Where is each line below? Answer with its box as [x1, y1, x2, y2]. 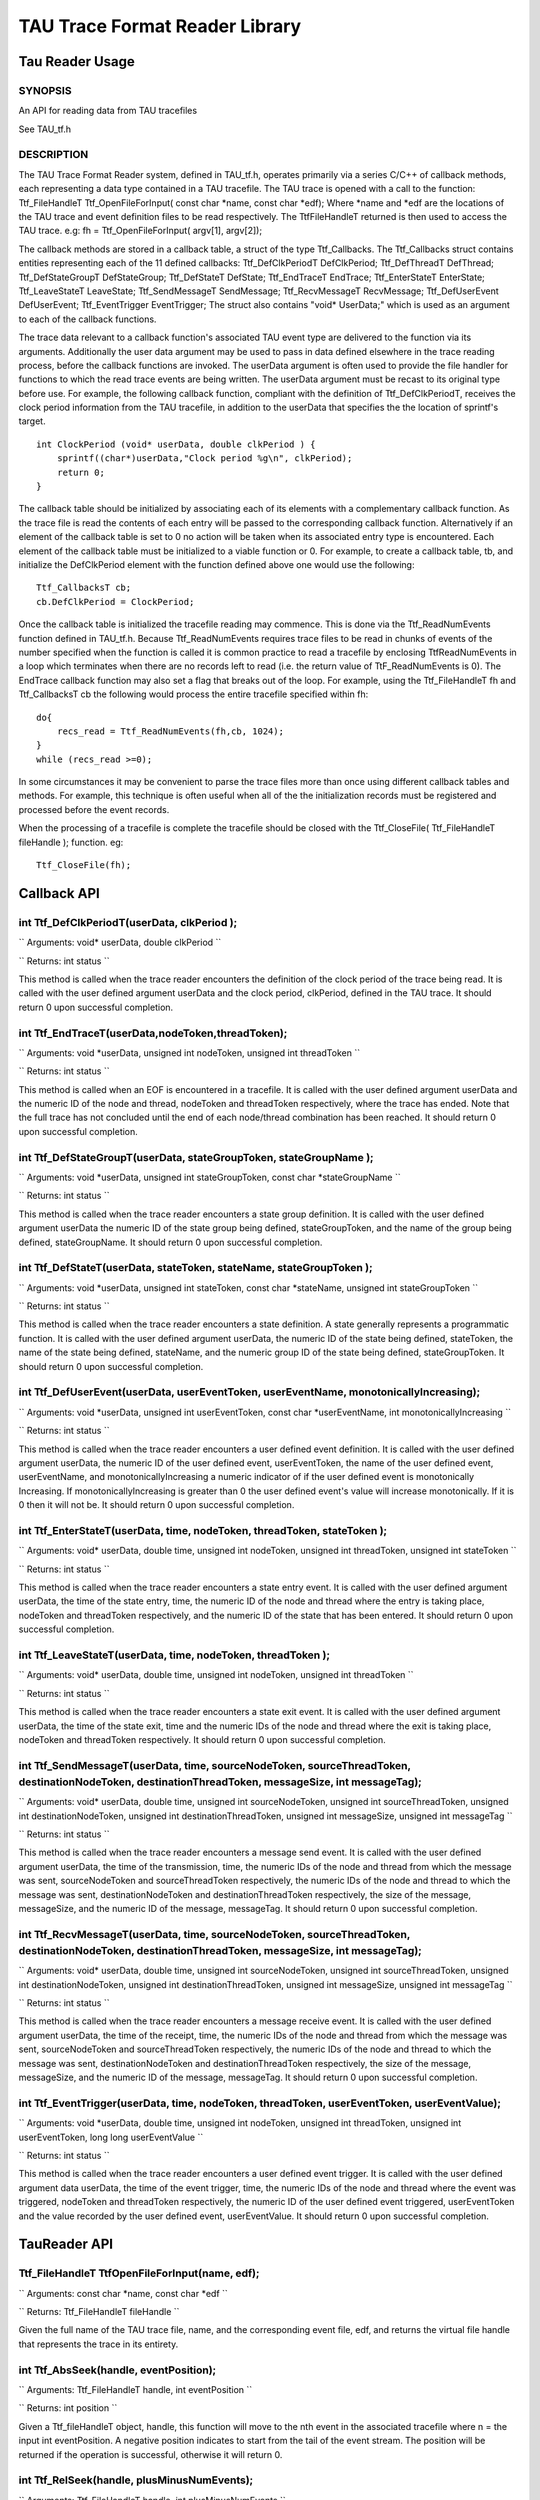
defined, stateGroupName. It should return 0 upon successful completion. [18, 1236, 323, 1248]
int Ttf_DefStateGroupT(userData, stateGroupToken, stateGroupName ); [18, 1150, 374, 1164]
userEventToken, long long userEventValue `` [18, 2131, 204, 2143]
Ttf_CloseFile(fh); [36, 860, 132, 871]
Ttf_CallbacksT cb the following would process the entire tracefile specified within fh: [18, 688, 369, 700]
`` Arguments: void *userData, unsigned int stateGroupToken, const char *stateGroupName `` [18, 1171, 401, 1183]
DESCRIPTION [18, 148, 89, 162]
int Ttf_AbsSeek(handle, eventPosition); [18, 2363, 217, 2377]
